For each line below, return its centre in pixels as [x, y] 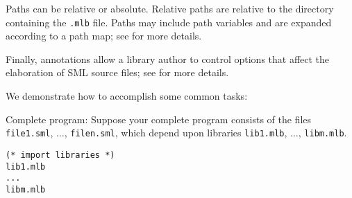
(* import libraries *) [60, 155]
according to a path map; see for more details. [104, 36]
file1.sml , [30, 133]
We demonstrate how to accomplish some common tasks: [127, 96]
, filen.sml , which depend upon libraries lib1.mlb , [176, 133]
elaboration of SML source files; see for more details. [117, 72]
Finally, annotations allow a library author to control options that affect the [168, 58]
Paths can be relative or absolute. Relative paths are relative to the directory [170, 8]
